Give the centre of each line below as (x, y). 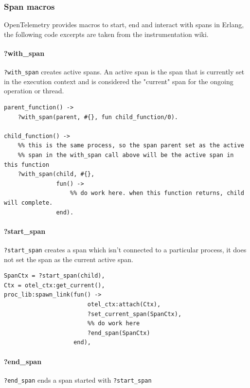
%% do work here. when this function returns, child (157, 193)
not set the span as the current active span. (69, 259)
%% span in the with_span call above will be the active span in (126, 155)
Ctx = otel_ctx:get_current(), (54, 285)
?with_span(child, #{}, (56, 174)
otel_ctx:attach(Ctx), (124, 304)
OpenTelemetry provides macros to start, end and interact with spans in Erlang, (124, 25)
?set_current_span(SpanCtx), (134, 314)
